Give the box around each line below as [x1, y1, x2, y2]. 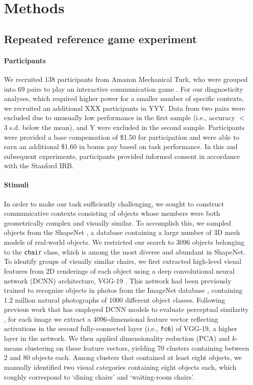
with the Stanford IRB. [4, 160, 74, 171]
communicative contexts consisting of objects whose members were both [4, 208, 220, 218]
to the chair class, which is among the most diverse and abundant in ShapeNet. [4, 246, 245, 257]
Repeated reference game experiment [4, 31, 197, 46]
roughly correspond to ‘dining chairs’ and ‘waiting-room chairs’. [4, 371, 195, 382]
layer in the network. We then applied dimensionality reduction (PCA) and [4, 333, 230, 343]
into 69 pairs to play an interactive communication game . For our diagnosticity [4, 83, 243, 94]
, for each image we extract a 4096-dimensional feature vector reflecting [4, 313, 218, 324]
